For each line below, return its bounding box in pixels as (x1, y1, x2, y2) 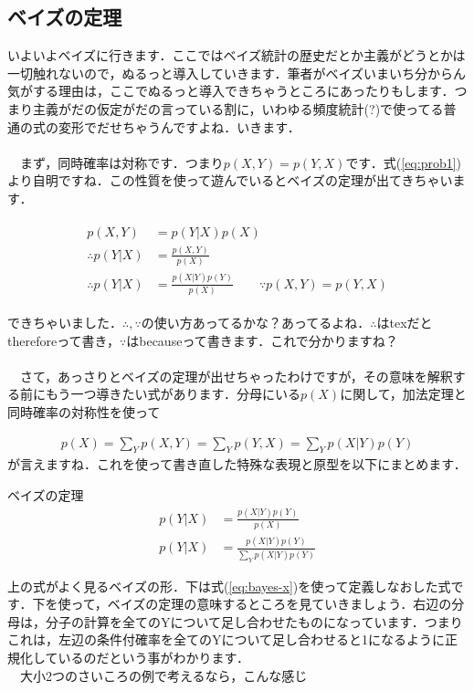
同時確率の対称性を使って (7, 402, 161, 421)
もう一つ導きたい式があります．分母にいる (45, 384, 301, 403)
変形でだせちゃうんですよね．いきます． (58, 117, 300, 136)
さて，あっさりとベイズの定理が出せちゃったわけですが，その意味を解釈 (19, 366, 453, 385)
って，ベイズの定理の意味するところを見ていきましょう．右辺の (70, 594, 452, 613)
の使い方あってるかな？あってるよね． (141, 312, 371, 331)
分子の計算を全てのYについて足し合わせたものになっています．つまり (45, 612, 463, 631)
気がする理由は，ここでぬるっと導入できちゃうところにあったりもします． (7, 81, 455, 100)
